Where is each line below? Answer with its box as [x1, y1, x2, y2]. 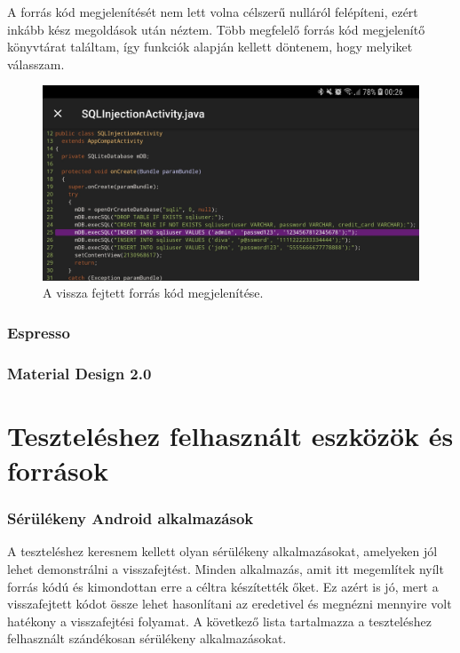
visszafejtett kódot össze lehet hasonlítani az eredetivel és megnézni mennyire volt [7, 594, 452, 613]
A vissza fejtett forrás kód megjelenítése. [43, 283, 264, 302]
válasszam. [7, 54, 65, 73]
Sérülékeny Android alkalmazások [7, 507, 254, 530]
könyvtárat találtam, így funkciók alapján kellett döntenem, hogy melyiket [7, 37, 413, 56]
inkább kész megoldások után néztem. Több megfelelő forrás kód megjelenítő [7, 20, 425, 38]
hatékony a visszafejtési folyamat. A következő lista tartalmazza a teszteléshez [7, 611, 432, 630]
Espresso [7, 321, 70, 343]
